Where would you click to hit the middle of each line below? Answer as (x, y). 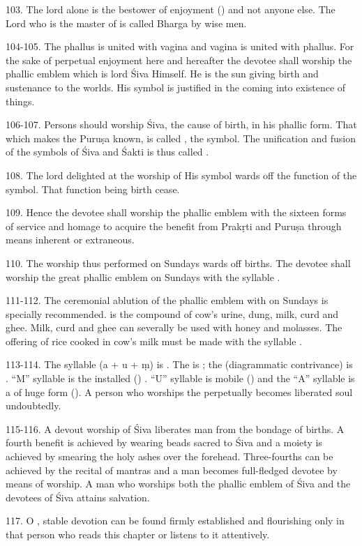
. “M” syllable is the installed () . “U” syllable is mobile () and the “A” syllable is (180, 378)
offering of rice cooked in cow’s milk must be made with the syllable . (154, 341)
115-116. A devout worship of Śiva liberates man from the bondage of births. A (175, 429)
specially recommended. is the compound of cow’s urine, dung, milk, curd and (172, 313)
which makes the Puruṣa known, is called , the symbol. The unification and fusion (181, 138)
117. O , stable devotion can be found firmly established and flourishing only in (175, 521)
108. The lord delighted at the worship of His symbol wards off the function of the (181, 175)
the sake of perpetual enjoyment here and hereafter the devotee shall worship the (179, 60)
